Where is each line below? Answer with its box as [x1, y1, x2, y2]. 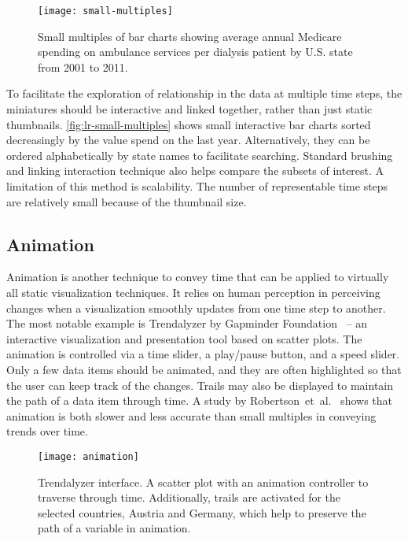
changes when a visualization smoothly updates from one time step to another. [6, 299, 386, 316]
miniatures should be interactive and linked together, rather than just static [6, 101, 373, 117]
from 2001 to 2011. [38, 58, 128, 75]
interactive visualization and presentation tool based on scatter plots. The [6, 330, 362, 346]
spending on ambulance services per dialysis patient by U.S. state [38, 43, 353, 60]
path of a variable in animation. [38, 520, 191, 536]
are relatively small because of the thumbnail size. [6, 193, 247, 209]
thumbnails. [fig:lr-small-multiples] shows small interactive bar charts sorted [6, 116, 371, 132]
